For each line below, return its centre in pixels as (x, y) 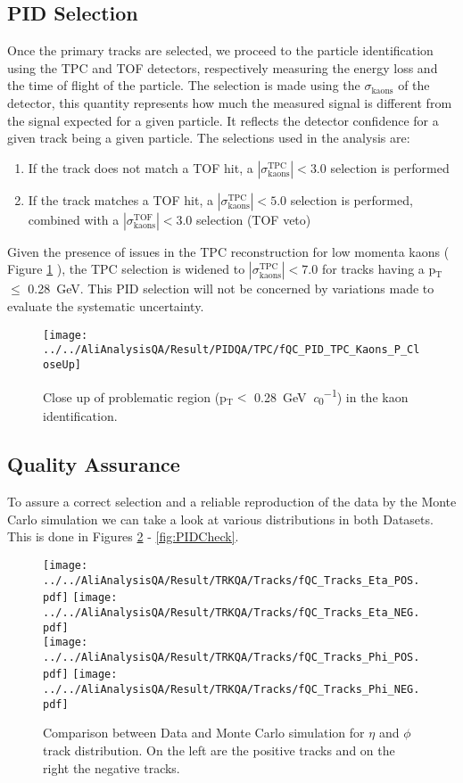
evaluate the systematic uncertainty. (106, 305)
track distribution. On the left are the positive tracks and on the (219, 750)
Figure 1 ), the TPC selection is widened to (126, 269)
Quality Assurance (94, 464)
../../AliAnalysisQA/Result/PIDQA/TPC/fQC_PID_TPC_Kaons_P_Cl (231, 350)
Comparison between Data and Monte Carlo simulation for (204, 733)
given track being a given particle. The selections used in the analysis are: (209, 138)
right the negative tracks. (112, 767)
